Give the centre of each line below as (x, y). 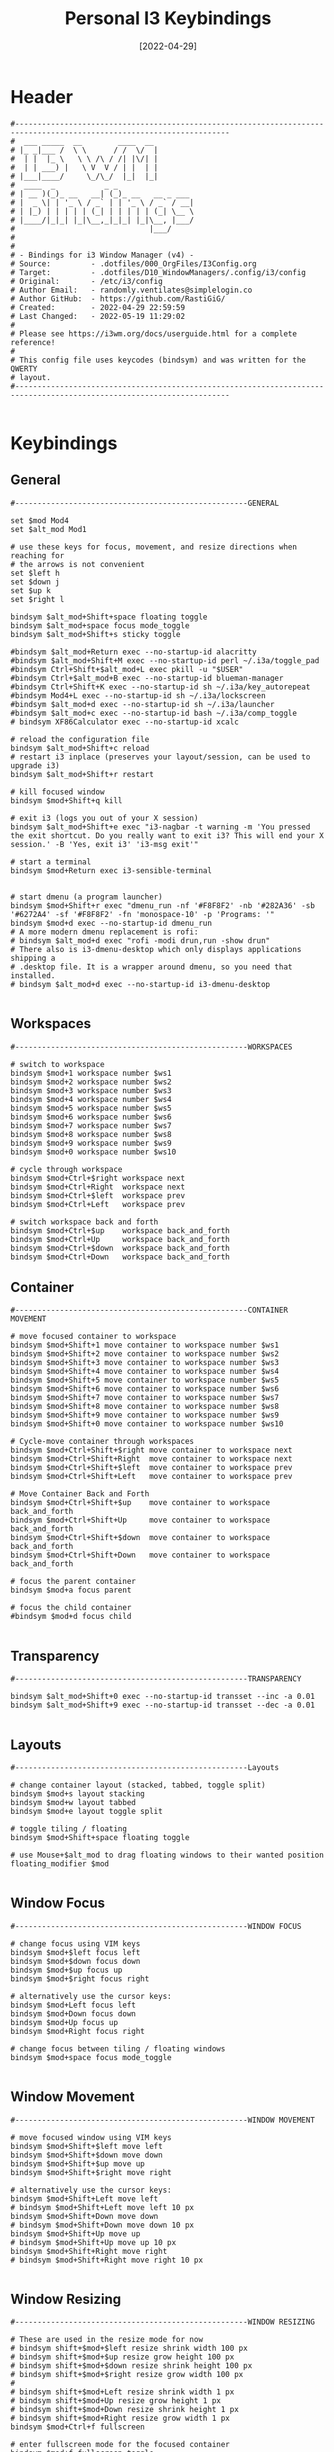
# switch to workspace (57, 1064)
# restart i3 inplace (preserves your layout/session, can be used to (160, 757)
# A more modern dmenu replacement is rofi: (104, 932)
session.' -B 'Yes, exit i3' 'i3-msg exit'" (104, 844)
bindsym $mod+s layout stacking (77, 1793)
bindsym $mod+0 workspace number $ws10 (93, 1152)
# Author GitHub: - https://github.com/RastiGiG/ (118, 298)
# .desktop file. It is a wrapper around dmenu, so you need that (151, 967)
